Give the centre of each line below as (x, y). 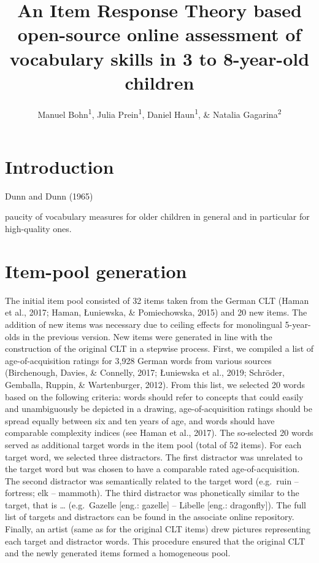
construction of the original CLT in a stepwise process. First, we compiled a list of (159, 348)
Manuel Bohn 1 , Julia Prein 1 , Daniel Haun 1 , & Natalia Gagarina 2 (159, 113)
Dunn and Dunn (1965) (49, 196)
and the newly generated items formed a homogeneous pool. (118, 553)
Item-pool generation (96, 270)
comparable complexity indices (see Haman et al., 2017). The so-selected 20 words (159, 433)
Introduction (60, 166)
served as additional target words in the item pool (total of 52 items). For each (153, 444)
